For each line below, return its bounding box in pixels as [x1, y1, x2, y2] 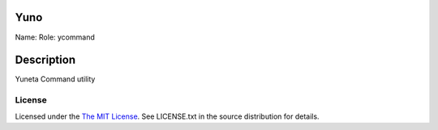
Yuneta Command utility [15, 74, 96, 84]
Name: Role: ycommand [15, 32, 95, 42]
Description [15, 53, 76, 67]
